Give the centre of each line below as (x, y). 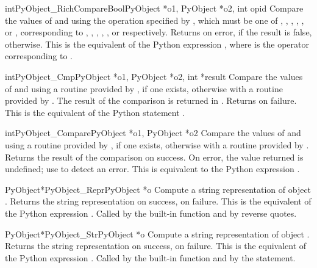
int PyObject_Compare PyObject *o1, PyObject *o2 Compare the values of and (153, 133)
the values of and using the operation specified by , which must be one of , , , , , (155, 20)
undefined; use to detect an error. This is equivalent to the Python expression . (152, 169)
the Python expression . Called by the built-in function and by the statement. (150, 257)
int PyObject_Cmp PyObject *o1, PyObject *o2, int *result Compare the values (154, 76)
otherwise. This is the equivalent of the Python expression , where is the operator (157, 44)
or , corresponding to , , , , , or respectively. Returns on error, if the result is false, (158, 32)
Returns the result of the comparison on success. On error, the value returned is (154, 157)
